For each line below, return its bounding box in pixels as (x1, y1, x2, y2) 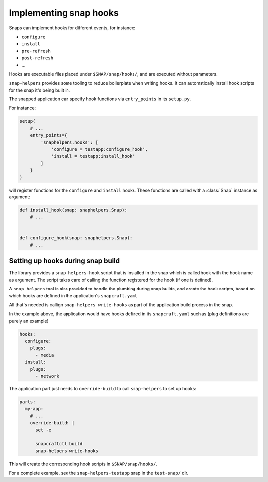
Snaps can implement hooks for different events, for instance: (9, 25, 136, 31)
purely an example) (9, 318, 49, 324)
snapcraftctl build (35, 441, 83, 447)
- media (35, 352, 54, 358)
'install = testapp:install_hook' (51, 153, 135, 159)
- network (35, 373, 60, 379)
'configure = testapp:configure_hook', (51, 147, 148, 152)
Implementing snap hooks (9, 7, 119, 18)
